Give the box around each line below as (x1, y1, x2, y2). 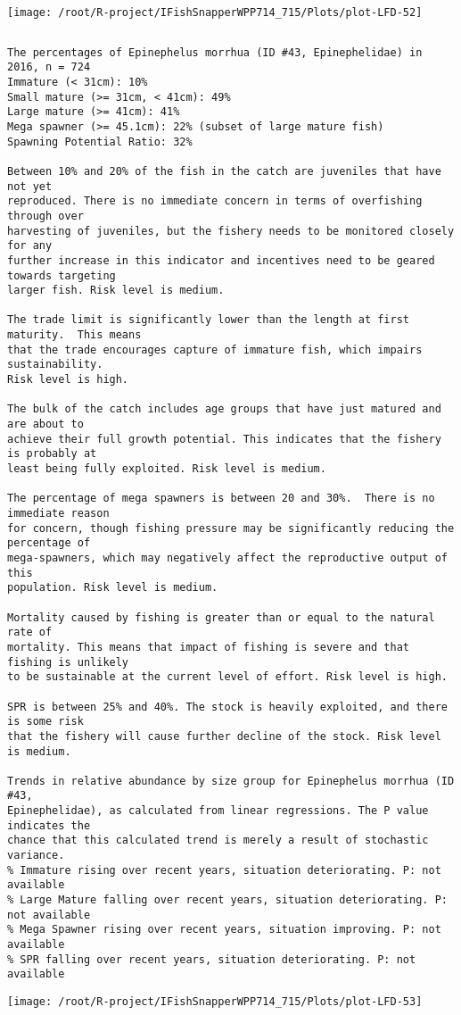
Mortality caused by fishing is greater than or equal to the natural (7, 611, 435, 624)
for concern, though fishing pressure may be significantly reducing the (7, 521, 455, 535)
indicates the (7, 819, 91, 832)
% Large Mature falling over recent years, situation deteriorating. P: (7, 894, 448, 907)
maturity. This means (7, 329, 142, 342)
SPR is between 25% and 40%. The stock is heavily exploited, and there (7, 700, 448, 713)
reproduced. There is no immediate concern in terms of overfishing (7, 195, 423, 208)
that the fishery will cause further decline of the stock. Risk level (7, 729, 441, 743)
